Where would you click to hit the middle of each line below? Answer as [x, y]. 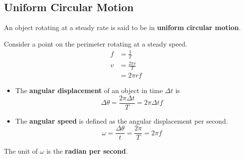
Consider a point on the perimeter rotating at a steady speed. [96, 43]
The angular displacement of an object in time [89, 90]
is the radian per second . [87, 151]
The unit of [21, 151]
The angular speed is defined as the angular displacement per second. [122, 120]
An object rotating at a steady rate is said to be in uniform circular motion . [122, 27]
